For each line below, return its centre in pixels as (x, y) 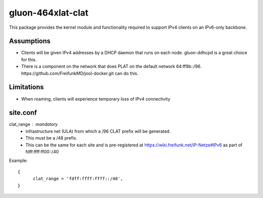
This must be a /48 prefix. (51, 138)
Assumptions (30, 41)
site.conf (23, 113)
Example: (18, 160)
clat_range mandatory (33, 124)
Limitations (26, 87)
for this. (29, 59)
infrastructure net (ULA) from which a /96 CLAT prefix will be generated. (98, 131)
